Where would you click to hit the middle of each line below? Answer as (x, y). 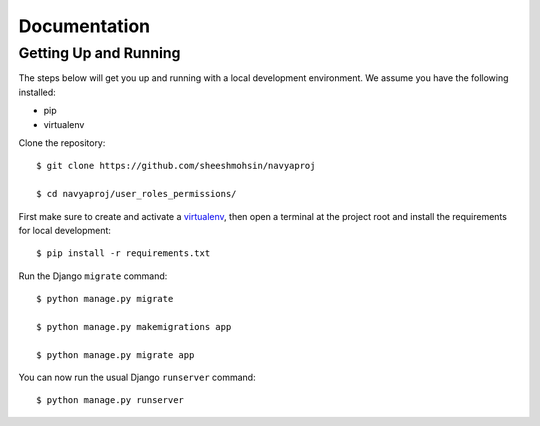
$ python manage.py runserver (110, 400)
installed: (37, 92)
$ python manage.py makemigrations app (134, 326)
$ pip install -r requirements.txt (123, 253)
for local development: (65, 230)
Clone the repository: (62, 142)
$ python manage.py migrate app (115, 354)
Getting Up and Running (99, 53)
